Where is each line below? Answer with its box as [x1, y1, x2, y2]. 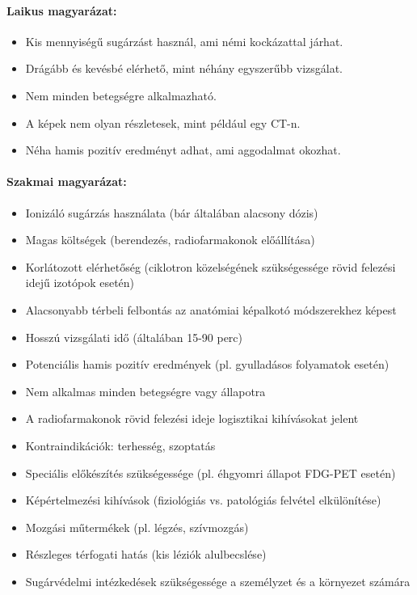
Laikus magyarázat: [6, 2, 117, 19]
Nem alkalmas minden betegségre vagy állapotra [25, 382, 266, 399]
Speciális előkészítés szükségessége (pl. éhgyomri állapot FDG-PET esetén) [25, 464, 396, 481]
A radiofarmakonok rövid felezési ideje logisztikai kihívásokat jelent [25, 410, 359, 427]
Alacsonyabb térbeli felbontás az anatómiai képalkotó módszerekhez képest [25, 301, 397, 318]
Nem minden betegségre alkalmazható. [25, 87, 217, 103]
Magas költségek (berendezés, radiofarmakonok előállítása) [25, 231, 315, 248]
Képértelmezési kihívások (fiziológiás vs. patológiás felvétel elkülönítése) [25, 492, 381, 508]
